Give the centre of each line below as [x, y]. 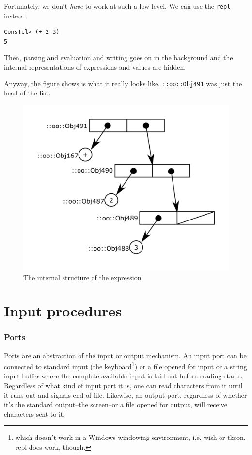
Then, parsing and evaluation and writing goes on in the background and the [118, 57]
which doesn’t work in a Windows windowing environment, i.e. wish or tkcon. [130, 437]
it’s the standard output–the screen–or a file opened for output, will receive [116, 404]
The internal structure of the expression [82, 277]
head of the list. [27, 93]
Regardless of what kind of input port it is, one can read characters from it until [123, 385]
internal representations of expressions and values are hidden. [95, 67]
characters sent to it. [35, 414]
